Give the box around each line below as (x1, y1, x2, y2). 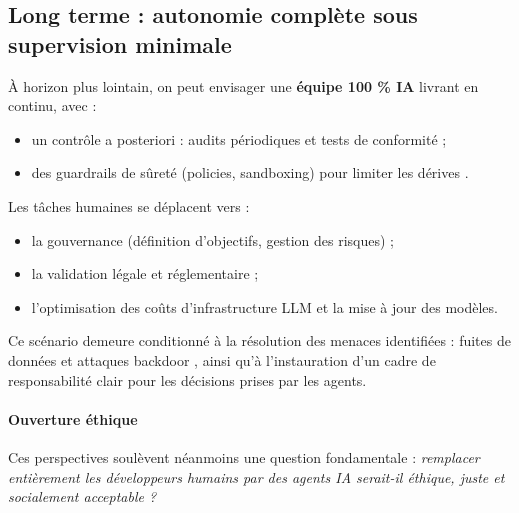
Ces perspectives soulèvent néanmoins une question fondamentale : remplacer (8, 446, 480, 467)
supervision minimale (8, 28, 232, 59)
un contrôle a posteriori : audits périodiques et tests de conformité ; (31, 128, 447, 149)
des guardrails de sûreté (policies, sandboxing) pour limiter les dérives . (31, 162, 469, 183)
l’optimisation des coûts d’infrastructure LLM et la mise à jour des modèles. (31, 296, 498, 317)
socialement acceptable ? (8, 486, 157, 507)
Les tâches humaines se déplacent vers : (8, 195, 250, 216)
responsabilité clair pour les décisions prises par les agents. (8, 369, 367, 390)
